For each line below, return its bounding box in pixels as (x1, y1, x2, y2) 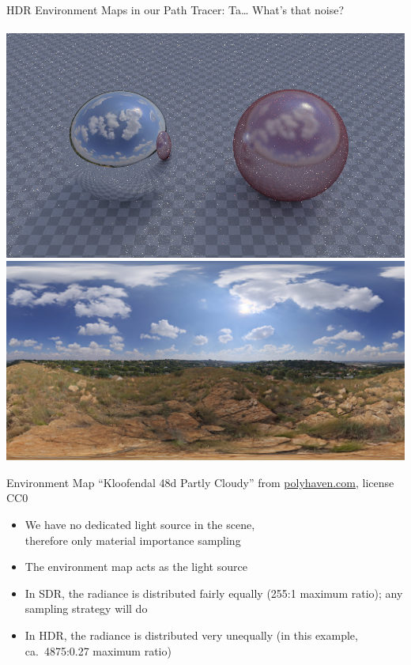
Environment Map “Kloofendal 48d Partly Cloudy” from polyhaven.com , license (6, 474, 394, 490)
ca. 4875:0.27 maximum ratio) (25, 642, 172, 659)
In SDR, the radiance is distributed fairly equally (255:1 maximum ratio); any (25, 584, 403, 601)
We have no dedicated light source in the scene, (25, 516, 255, 532)
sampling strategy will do (25, 600, 148, 617)
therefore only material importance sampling (25, 531, 241, 548)
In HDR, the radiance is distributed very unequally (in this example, (25, 626, 358, 643)
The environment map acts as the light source (25, 558, 247, 575)
